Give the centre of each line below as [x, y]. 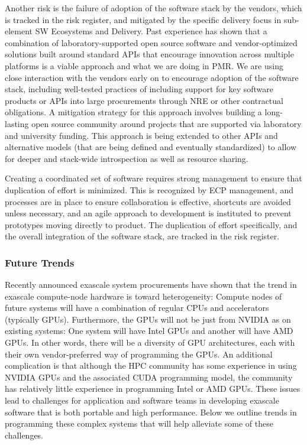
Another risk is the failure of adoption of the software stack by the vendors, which [153, 8]
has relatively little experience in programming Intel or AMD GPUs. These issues [153, 389]
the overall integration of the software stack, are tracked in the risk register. [142, 236]
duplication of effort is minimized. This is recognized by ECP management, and [149, 189]
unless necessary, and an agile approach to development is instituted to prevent [148, 213]
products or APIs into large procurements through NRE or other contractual [144, 100]
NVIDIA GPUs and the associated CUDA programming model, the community [149, 377]
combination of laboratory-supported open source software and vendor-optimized [151, 42]
